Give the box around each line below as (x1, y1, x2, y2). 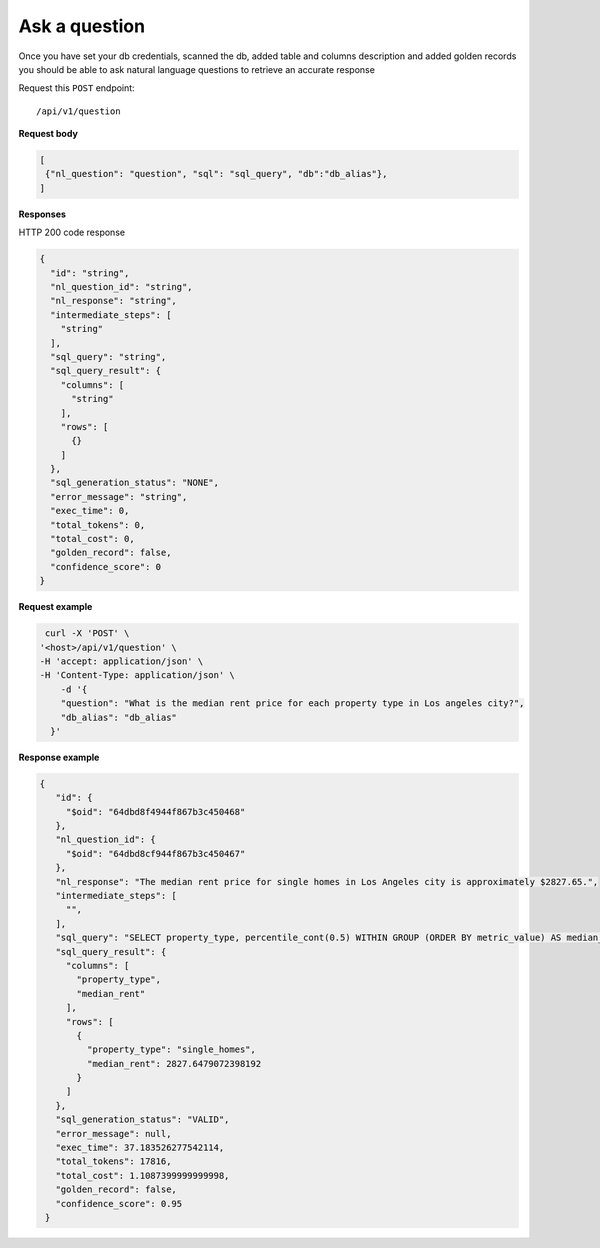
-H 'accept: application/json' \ (39, 655, 204, 667)
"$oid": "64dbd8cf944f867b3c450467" (65, 848, 246, 859)
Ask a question (18, 15, 145, 37)
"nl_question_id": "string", (50, 281, 194, 293)
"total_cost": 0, (50, 533, 135, 545)
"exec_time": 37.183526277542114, (55, 1142, 225, 1154)
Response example (18, 751, 100, 763)
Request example (18, 601, 93, 613)
